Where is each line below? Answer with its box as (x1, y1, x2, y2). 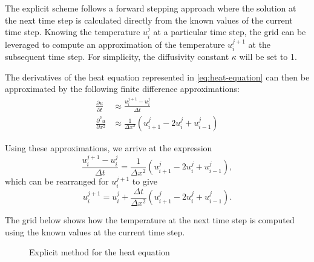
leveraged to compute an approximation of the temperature (5, 38, 225, 50)
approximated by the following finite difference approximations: (5, 82, 240, 95)
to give (132, 175, 158, 188)
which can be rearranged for (5, 175, 109, 188)
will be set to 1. (239, 50, 297, 63)
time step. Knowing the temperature (5, 25, 140, 38)
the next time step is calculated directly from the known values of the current (5, 13, 293, 26)
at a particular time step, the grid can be (153, 25, 306, 38)
